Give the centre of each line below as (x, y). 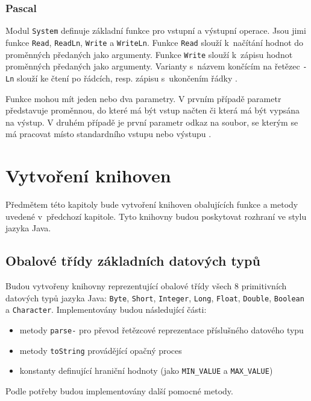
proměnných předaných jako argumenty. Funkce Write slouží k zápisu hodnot (149, 54)
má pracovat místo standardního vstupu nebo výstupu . (108, 134)
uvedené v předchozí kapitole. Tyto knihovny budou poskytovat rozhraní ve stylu (156, 216)
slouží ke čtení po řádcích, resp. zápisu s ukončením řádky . (127, 78)
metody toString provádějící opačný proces (101, 350)
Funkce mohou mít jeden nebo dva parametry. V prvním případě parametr (143, 98)
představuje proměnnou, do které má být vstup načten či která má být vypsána (153, 110)
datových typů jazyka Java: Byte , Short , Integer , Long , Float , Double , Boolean (155, 297)
